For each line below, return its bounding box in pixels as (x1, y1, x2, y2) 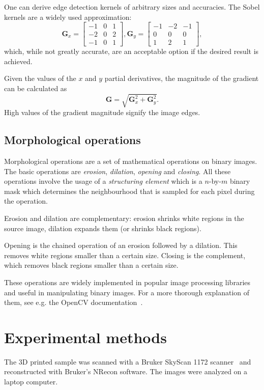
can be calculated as (4, 83, 67, 94)
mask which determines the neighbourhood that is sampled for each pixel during (4, 185, 255, 196)
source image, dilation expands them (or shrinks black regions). (4, 222, 201, 233)
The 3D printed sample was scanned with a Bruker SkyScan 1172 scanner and (4, 356, 251, 367)
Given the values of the (4, 73, 76, 83)
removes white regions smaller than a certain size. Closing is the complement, (4, 249, 246, 260)
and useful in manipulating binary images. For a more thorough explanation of (4, 287, 250, 297)
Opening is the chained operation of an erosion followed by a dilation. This (4, 240, 238, 250)
